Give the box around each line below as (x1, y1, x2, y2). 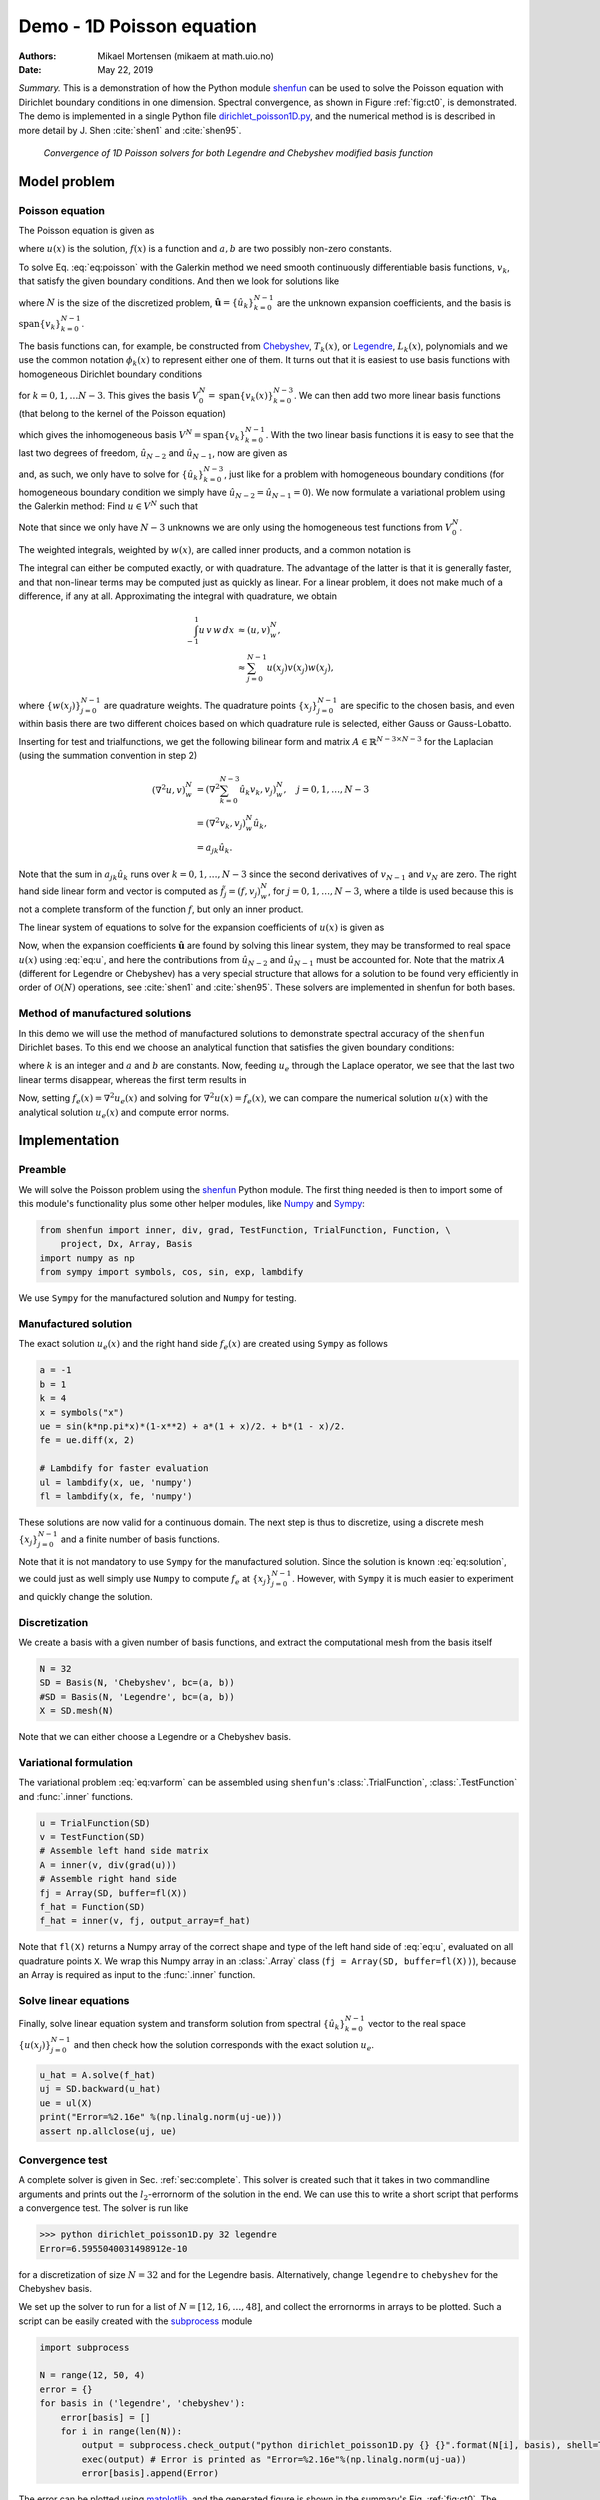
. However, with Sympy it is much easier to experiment (291, 1573, 514, 1585)
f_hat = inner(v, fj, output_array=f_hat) (39, 1915, 251, 1927)
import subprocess (39, 2341, 130, 2353)
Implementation (18, 1132, 120, 1149)
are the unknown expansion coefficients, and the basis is (276, 296, 512, 309)
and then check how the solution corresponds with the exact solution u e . (73, 2038, 375, 2053)
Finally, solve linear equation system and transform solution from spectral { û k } (18, 2018, 346, 2032)
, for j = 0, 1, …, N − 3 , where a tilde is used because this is (267, 885, 514, 897)
